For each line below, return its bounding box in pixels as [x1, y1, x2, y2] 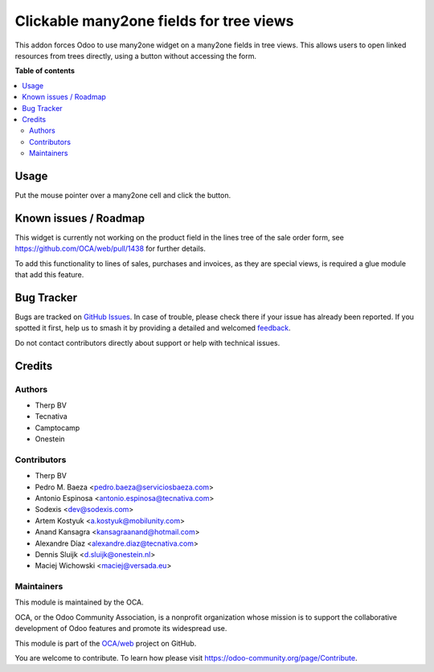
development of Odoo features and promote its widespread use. [14, 624, 227, 633]
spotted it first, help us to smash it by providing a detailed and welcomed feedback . [14, 323, 291, 333]
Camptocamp [35, 423, 80, 432]
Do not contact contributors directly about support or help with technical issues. [14, 338, 280, 347]
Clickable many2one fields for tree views [14, 12, 294, 30]
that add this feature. [14, 270, 84, 280]
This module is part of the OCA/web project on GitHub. [14, 638, 197, 648]
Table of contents [14, 66, 76, 76]
